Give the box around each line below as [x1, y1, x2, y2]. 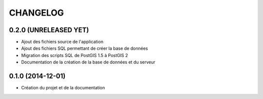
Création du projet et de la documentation [21, 85, 105, 91]
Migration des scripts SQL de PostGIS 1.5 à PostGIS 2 [21, 52, 128, 58]
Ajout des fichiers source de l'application [21, 39, 104, 45]
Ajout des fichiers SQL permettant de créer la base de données [21, 45, 148, 51]
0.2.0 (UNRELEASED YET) [9, 26, 89, 34]
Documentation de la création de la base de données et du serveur [21, 59, 155, 65]
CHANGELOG [9, 7, 64, 18]
